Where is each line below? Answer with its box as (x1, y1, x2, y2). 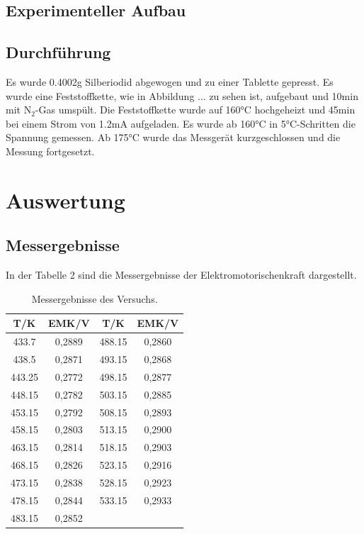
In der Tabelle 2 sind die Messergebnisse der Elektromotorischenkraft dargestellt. (6, 267, 357, 282)
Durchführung (6, 41, 111, 63)
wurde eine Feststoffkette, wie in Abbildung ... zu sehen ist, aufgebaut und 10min (6, 88, 358, 103)
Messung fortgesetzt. (6, 143, 95, 158)
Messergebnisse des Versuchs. (31, 291, 158, 306)
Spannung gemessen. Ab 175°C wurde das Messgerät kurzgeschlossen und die (6, 130, 341, 145)
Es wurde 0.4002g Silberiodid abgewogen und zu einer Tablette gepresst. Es (6, 74, 334, 89)
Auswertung (6, 185, 125, 214)
